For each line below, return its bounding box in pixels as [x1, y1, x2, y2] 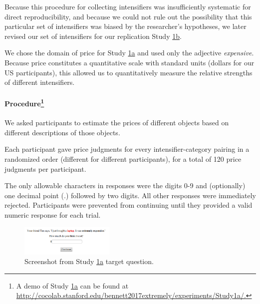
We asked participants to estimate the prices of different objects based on [4, 117, 229, 128]
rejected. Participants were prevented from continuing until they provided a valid [4, 200, 253, 210]
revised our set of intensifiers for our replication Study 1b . [4, 30, 182, 41]
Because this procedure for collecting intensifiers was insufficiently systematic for [4, 1, 251, 11]
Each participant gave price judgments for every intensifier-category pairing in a [4, 144, 250, 154]
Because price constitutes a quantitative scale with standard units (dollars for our [4, 57, 255, 67]
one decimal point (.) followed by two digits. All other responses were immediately [4, 190, 256, 200]
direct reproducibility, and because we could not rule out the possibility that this [4, 11, 252, 21]
